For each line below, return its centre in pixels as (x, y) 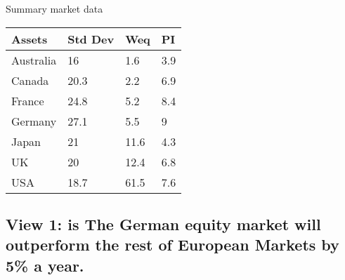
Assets (30, 39)
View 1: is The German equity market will (163, 224)
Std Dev (91, 39)
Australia (34, 60)
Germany (34, 121)
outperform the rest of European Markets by (172, 245)
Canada (30, 80)
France (28, 100)
